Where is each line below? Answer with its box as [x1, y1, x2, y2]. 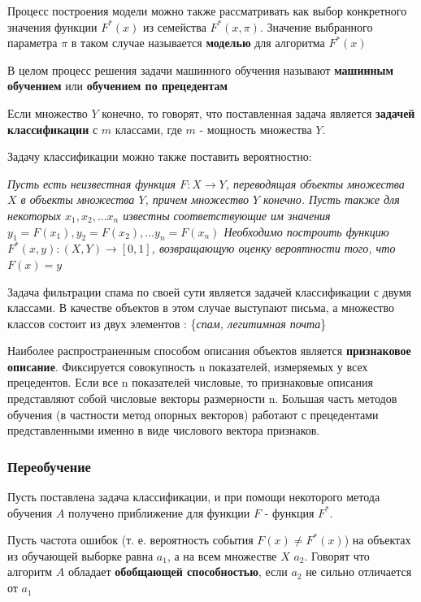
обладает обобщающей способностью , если [68, 563, 288, 580]
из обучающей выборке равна [7, 547, 154, 564]
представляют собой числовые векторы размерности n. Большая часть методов [7, 390, 397, 407]
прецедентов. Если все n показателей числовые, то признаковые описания [7, 374, 373, 391]
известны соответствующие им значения [123, 206, 331, 223]
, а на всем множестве [167, 547, 277, 564]
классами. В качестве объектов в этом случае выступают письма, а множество [7, 299, 394, 316]
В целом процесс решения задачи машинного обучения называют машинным [7, 61, 394, 78]
